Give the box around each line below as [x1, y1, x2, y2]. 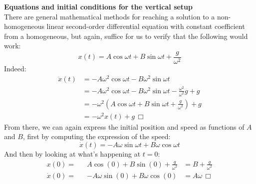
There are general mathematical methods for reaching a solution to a [4, 11, 215, 21]
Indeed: [4, 63, 26, 74]
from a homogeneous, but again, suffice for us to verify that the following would [4, 30, 248, 41]
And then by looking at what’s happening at [4, 149, 141, 159]
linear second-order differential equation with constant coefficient [46, 21, 245, 31]
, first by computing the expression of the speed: [22, 131, 171, 142]
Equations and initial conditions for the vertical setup [4, 1, 193, 11]
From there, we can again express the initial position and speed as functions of [4, 121, 245, 132]
